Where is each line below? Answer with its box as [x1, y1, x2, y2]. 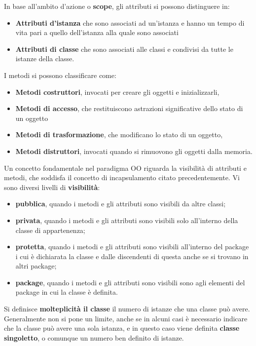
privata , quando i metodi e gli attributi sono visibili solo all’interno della [15, 215, 238, 225]
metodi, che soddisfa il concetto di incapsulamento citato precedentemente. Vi [4, 172, 240, 183]
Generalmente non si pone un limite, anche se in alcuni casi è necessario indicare [4, 313, 248, 323]
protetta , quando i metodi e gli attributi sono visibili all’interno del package [15, 241, 249, 252]
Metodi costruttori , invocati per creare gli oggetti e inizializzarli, [15, 86, 219, 97]
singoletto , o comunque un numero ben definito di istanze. [4, 332, 184, 343]
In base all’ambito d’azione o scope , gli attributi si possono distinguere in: [4, 1, 230, 11]
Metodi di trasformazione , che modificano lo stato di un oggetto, [15, 129, 223, 140]
